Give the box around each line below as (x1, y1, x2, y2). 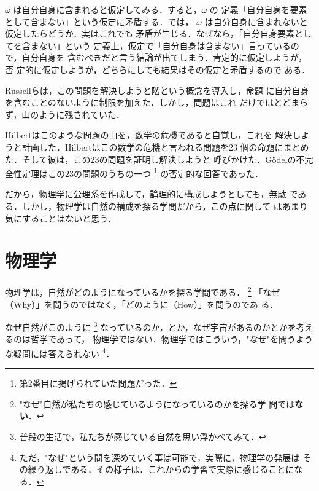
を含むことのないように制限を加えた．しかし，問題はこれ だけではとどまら (5, 96, 309, 109)
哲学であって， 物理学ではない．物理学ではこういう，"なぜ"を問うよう (30, 332, 313, 345)
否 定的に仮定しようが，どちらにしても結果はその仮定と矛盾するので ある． (5, 63, 310, 76)
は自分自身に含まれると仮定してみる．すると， (13, 3, 202, 15)
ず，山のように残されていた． (5, 108, 125, 120)
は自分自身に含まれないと (204, 15, 308, 28)
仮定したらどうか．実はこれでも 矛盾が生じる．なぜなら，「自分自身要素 (5, 27, 295, 40)
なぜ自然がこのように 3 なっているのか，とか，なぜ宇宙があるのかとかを (5, 319, 296, 333)
